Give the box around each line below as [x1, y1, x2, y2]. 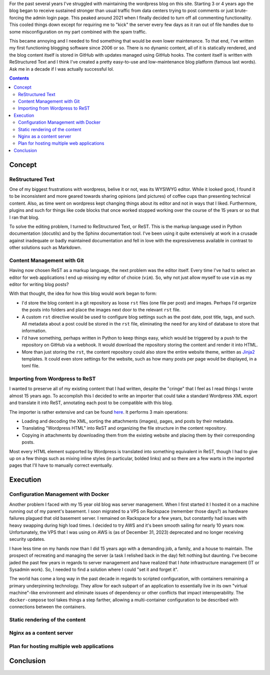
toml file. [21, 363, 40, 369]
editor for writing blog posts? [9, 281, 69, 287]
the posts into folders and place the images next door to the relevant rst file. [21, 307, 181, 313]
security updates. [9, 536, 45, 542]
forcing [9, 15, 24, 21]
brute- [234, 8, 248, 14]
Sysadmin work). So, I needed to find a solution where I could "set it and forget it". [9, 566, 178, 573]
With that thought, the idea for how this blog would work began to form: [9, 290, 157, 296]
